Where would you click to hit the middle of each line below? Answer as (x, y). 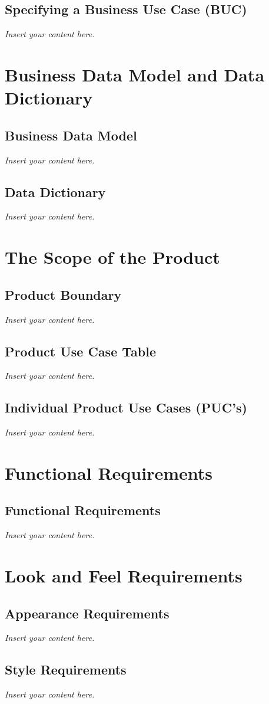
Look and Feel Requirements (124, 576)
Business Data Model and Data (135, 74)
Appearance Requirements (87, 613)
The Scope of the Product (112, 257)
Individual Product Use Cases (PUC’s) (126, 407)
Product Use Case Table (80, 351)
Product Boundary (63, 294)
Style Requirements (66, 669)
